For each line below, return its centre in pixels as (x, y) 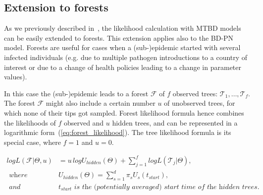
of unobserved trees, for (200, 103)
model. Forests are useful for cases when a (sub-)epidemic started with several (122, 47)
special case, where (32, 142)
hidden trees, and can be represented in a (175, 122)
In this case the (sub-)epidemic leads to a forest (76, 93)
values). (16, 77)
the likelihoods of (30, 122)
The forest (20, 103)
